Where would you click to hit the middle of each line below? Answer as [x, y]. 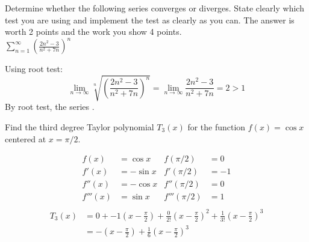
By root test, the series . [50, 107]
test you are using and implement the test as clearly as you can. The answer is [150, 20]
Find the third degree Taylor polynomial [80, 127]
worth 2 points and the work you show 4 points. [93, 32]
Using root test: [34, 69]
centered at [26, 138]
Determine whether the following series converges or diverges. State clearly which [154, 8]
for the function [217, 127]
